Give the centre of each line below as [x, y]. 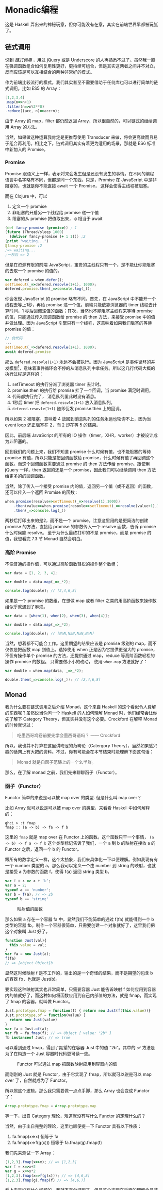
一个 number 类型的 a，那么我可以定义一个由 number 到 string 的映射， [76, 866]
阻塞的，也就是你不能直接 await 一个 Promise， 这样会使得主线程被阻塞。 [78, 185]
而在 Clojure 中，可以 [26, 196]
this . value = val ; [28, 945]
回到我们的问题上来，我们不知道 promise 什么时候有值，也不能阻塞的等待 [78, 452]
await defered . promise [28, 352]
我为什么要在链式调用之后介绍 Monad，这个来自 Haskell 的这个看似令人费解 [81, 707]
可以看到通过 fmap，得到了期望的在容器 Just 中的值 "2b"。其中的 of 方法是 [80, 1048]
